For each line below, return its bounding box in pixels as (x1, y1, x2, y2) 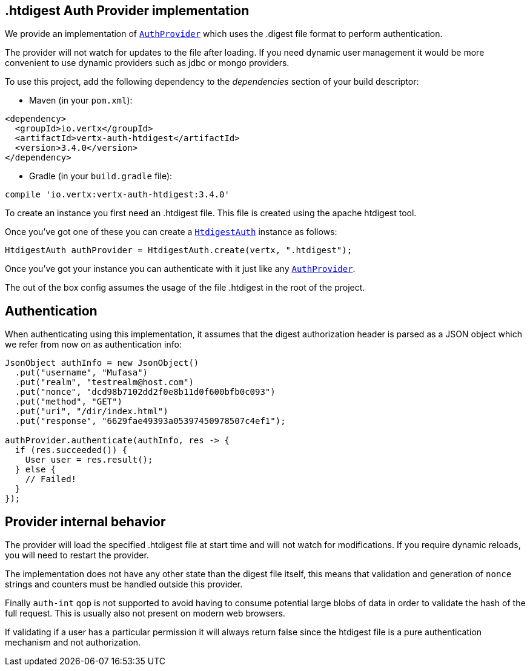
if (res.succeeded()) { (15, 445, 128, 455)
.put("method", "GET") (15, 397, 122, 407)
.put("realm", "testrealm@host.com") (15, 377, 194, 388)
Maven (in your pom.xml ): (29, 95, 133, 106)
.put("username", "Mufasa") (15, 368, 148, 378)
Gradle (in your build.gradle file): (29, 171, 173, 182)
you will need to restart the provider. (5, 550, 149, 561)
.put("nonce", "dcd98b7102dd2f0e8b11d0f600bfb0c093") (15, 387, 276, 397)
